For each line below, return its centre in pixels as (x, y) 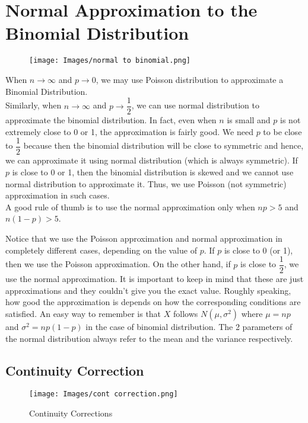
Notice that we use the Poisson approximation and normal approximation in (144, 238)
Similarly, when (34, 105)
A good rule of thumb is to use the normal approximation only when (130, 206)
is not (290, 120)
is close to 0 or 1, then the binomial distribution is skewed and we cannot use (153, 172)
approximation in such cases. (58, 195)
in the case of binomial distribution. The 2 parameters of (189, 327)
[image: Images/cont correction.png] (104, 394)
